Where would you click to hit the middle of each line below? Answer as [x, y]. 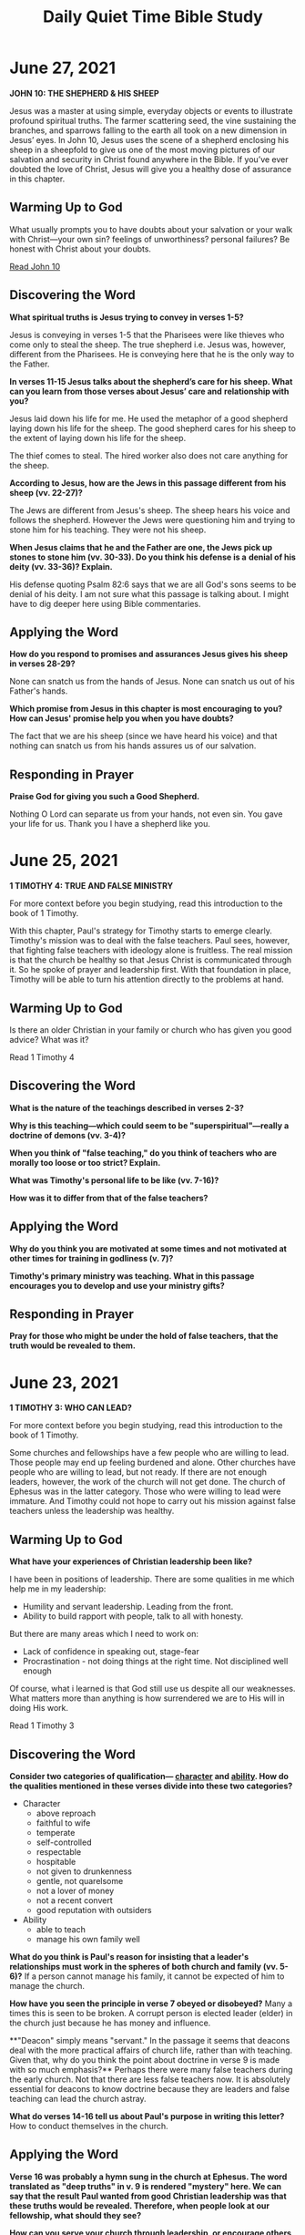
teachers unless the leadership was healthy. [92, 1511]
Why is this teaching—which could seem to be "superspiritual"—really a [149, 1125]
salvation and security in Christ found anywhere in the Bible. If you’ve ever [149, 159]
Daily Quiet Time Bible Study [153, 17]
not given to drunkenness [84, 1871]
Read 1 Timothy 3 [42, 1725]
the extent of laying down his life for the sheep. [98, 438]
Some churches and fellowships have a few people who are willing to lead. [149, 1453]
